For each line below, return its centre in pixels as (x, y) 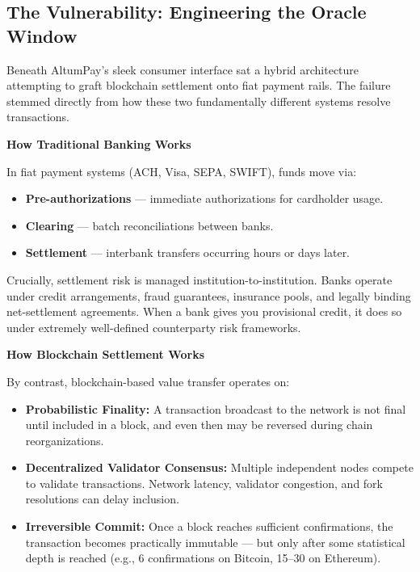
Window (42, 35)
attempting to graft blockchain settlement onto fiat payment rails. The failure (199, 85)
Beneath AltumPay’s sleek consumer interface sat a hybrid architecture (183, 69)
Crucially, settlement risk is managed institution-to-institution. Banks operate (199, 279)
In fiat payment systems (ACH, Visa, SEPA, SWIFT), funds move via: (182, 171)
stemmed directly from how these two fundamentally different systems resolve (199, 101)
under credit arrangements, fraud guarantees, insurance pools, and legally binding (209, 295)
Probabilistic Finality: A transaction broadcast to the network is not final (216, 408)
